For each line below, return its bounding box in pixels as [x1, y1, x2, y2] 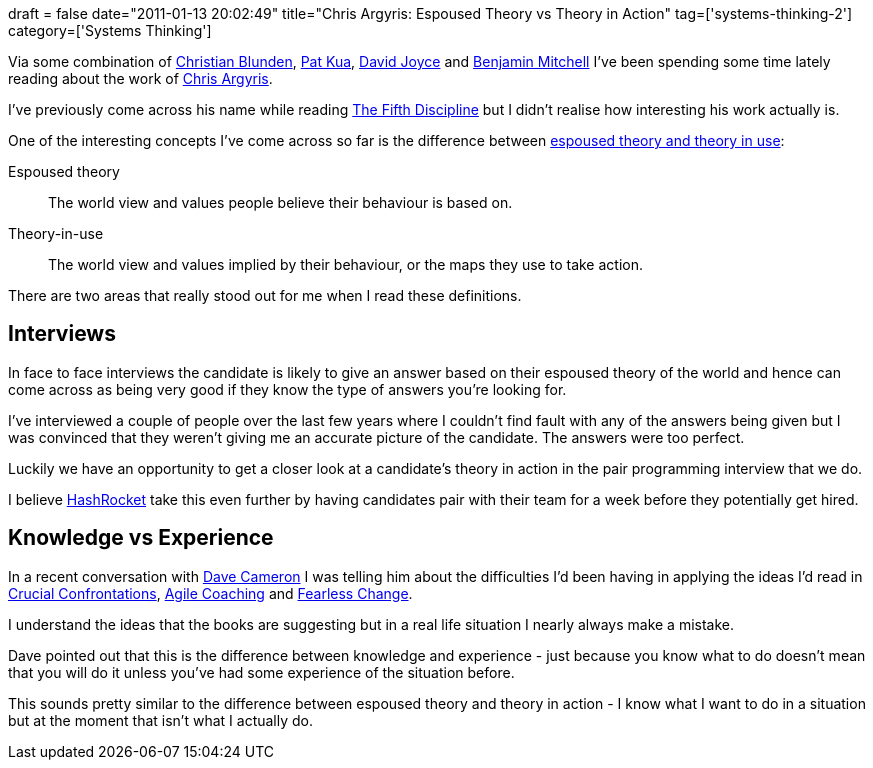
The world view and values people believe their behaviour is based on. [48, 194, 513, 211]
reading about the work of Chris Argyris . [8, 70, 273, 87]
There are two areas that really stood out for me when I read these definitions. [8, 287, 522, 304]
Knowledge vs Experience [8, 525, 274, 551]
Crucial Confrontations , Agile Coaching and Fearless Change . [8, 584, 413, 602]
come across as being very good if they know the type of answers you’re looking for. [8, 380, 567, 398]
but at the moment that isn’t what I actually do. [8, 711, 314, 729]
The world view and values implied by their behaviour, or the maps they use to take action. [48, 256, 643, 273]
